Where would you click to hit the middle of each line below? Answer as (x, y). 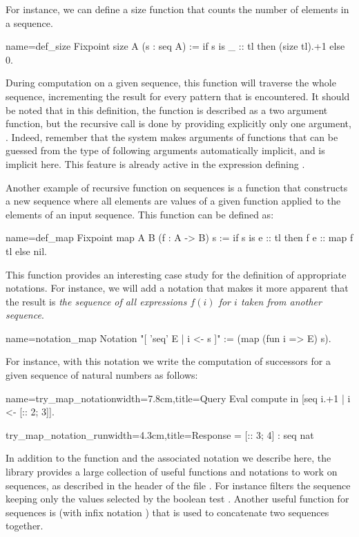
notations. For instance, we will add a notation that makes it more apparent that (177, 288)
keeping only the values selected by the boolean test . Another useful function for (177, 499)
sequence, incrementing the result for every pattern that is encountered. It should (178, 96)
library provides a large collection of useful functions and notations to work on (172, 472)
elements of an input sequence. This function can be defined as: (140, 214)
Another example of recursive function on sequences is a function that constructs (177, 187)
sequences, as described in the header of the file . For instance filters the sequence (178, 485)
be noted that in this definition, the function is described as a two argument (167, 110)
